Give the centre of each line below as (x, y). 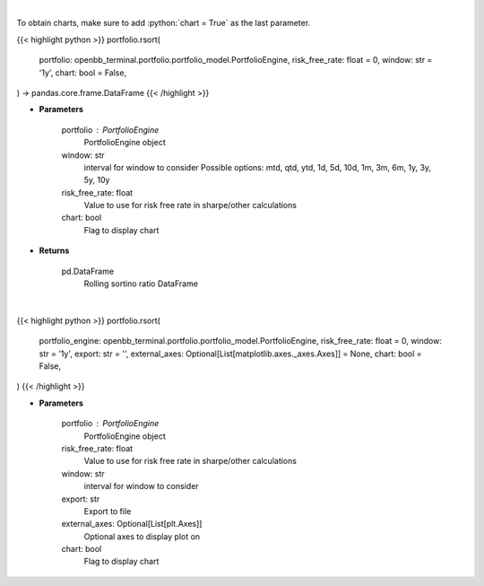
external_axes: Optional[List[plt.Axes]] (132, 524)
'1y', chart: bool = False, (83, 73)
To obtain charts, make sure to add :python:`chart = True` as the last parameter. (164, 23)
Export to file (108, 511)
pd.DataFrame (88, 271)
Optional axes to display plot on (142, 536)
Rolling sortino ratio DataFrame (141, 284)
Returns (54, 250)
